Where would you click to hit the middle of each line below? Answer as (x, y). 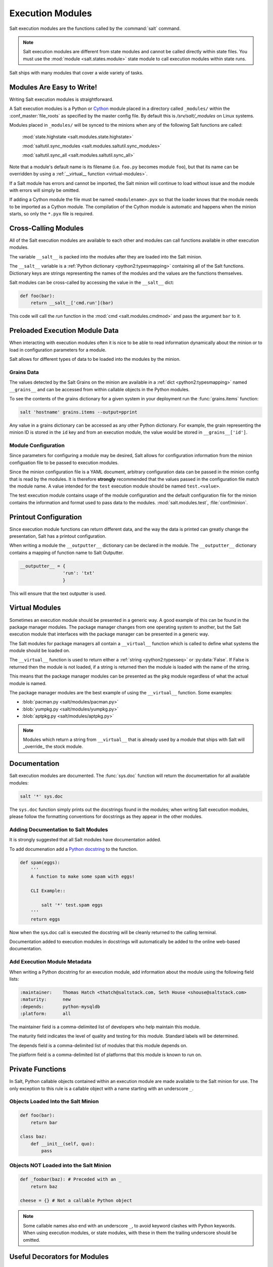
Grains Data (24, 372)
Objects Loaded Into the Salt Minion (54, 1101)
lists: (14, 979)
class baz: (33, 1137)
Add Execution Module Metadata (51, 962)
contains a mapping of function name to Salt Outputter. (66, 552)
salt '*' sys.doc (41, 796)
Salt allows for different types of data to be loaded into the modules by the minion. (95, 359)
